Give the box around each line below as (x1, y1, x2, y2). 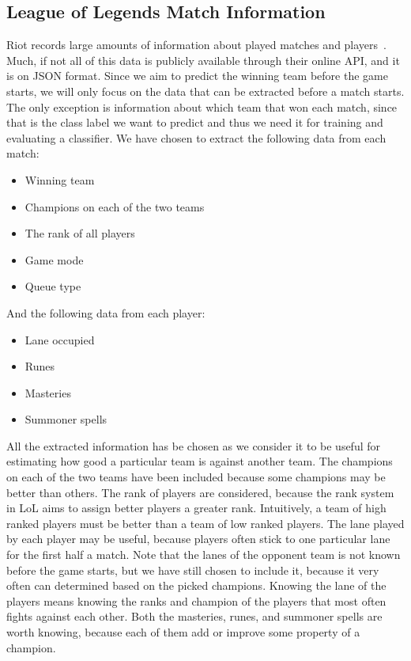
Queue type (25, 278, 81, 294)
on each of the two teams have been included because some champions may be (6, 469, 386, 485)
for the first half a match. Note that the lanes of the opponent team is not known (6, 546, 401, 563)
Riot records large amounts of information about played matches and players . (6, 36, 386, 53)
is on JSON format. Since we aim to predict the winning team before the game (6, 67, 388, 84)
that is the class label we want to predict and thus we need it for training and (6, 114, 383, 131)
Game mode (25, 251, 84, 268)
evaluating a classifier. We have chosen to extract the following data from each (6, 129, 386, 146)
